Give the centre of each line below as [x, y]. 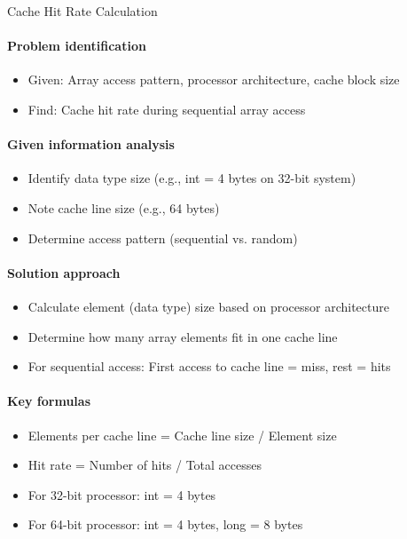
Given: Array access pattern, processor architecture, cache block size [214, 79]
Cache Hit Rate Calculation [82, 11]
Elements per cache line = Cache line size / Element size [182, 435]
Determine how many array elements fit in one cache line [183, 336]
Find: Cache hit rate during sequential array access [167, 109]
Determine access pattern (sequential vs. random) [163, 238]
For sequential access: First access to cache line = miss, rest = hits [209, 366]
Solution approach [64, 272]
